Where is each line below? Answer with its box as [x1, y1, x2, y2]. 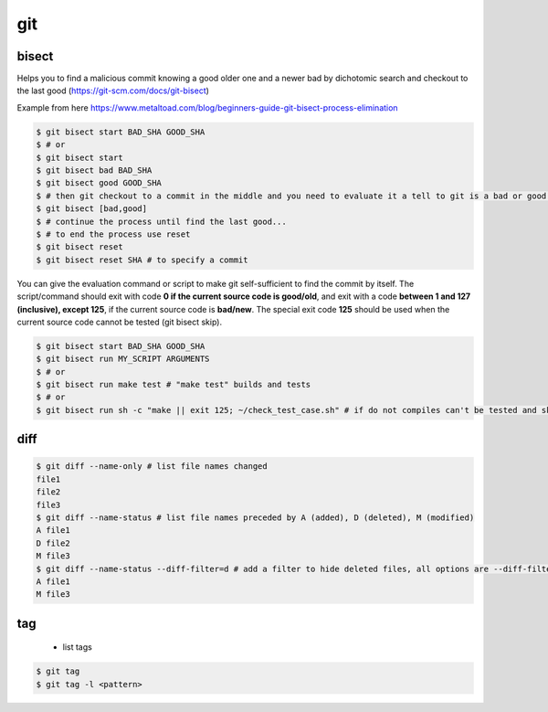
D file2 [36, 537, 70, 548]
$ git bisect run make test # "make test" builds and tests [36, 379, 311, 390]
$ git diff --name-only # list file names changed [36, 462, 269, 472]
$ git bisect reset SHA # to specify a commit [36, 254, 248, 265]
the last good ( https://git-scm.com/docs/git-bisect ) [16, 85, 210, 96]
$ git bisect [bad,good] [36, 204, 148, 214]
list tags [62, 642, 93, 653]
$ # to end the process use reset [36, 228, 191, 239]
